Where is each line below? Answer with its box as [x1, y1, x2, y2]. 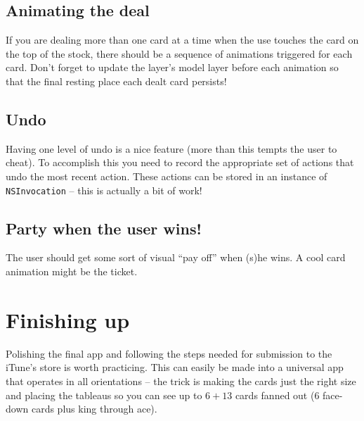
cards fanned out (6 [235, 387, 320, 402]
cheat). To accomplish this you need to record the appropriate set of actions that [6, 155, 354, 170]
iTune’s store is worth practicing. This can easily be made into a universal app [6, 360, 344, 375]
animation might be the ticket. [6, 264, 138, 279]
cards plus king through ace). [31, 401, 157, 416]
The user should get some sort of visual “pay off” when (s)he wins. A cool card [6, 250, 346, 265]
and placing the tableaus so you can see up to [6, 387, 202, 402]
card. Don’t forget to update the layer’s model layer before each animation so [6, 60, 339, 75]
